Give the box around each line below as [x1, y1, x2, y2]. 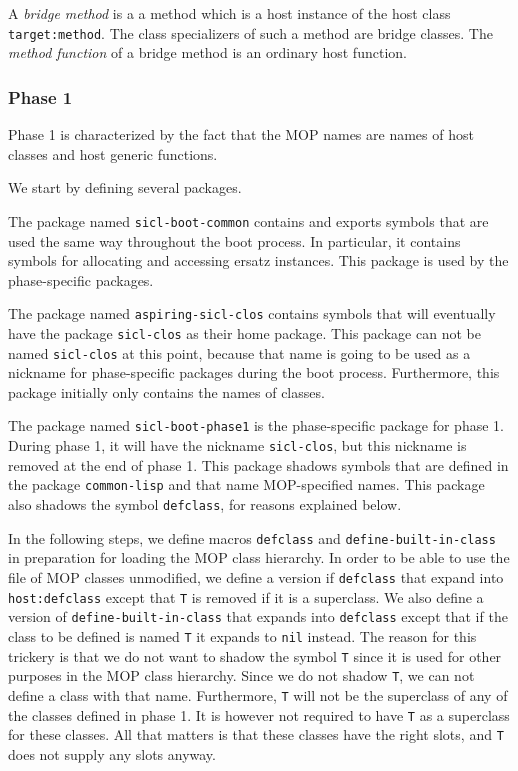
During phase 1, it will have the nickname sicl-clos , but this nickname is [8, 435, 467, 456]
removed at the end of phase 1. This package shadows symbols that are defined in [8, 454, 509, 475]
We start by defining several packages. [8, 177, 242, 198]
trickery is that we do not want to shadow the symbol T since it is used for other [8, 645, 502, 666]
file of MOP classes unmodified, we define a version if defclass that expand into [8, 566, 504, 587]
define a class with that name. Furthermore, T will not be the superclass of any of [8, 684, 508, 705]
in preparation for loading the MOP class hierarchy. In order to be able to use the [8, 547, 510, 568]
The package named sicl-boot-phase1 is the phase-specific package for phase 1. [8, 415, 504, 436]
